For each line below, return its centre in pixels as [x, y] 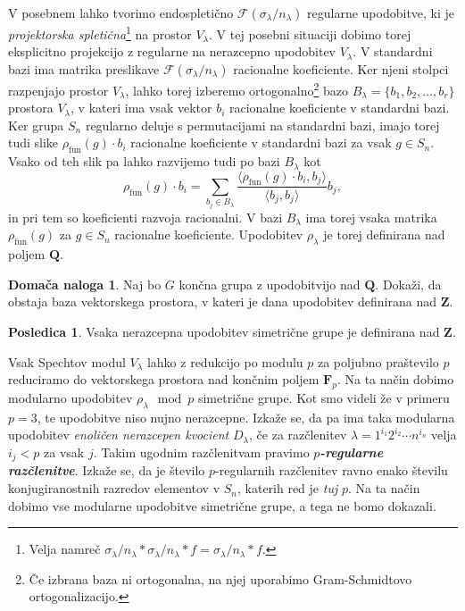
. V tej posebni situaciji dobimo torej [310, 33]
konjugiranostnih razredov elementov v [114, 488]
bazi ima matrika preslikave [84, 68]
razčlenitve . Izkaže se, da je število [107, 470]
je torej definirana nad [384, 234]
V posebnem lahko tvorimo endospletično [121, 13]
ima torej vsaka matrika [371, 217]
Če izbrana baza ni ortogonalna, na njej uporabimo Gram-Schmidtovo [220, 578]
